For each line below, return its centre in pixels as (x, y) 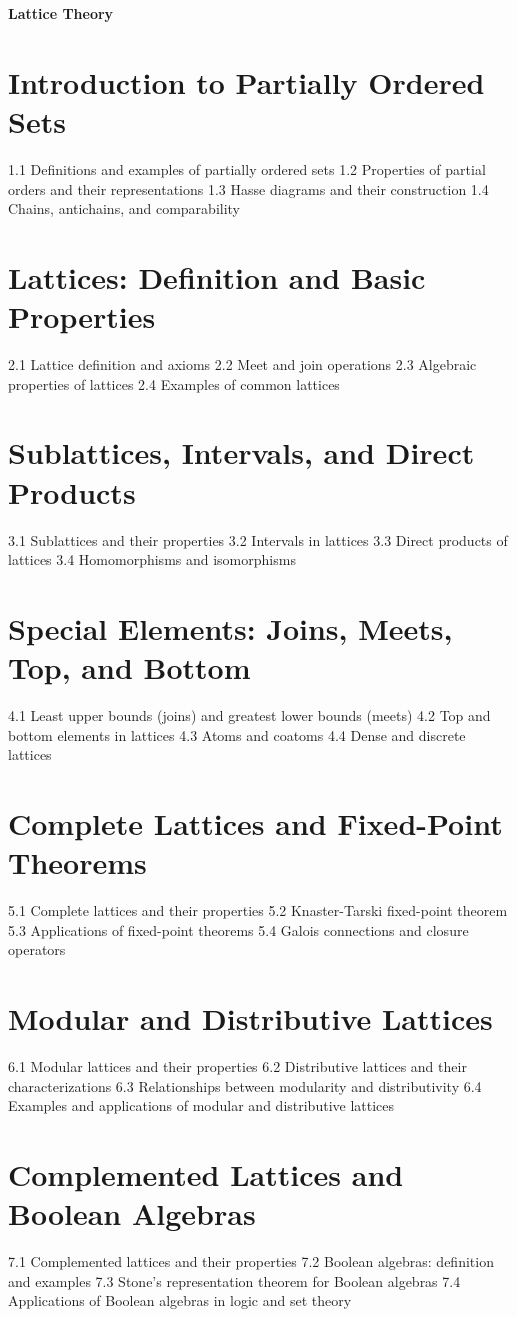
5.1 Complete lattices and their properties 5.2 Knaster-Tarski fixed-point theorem (258, 910)
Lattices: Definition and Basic (217, 276)
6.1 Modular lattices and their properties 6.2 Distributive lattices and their (237, 1066)
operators (37, 949)
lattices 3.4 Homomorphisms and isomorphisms (152, 559)
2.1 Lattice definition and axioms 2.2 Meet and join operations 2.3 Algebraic (242, 364)
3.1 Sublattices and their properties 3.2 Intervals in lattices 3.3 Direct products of (258, 539)
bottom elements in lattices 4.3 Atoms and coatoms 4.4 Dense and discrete (237, 734)
